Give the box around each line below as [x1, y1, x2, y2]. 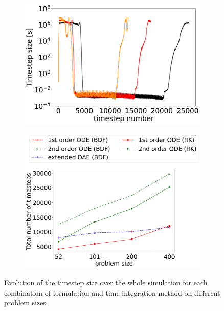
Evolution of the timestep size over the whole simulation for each [4, 277, 208, 288]
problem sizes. [4, 297, 48, 308]
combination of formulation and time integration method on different [4, 287, 220, 298]
